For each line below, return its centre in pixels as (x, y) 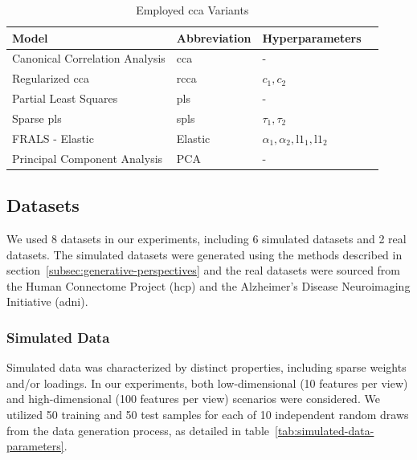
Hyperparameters (312, 37)
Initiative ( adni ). (47, 301)
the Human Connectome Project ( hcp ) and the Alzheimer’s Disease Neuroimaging (208, 285)
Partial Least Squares (65, 98)
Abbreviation (214, 37)
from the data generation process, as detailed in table (138, 430)
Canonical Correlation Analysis (89, 58)
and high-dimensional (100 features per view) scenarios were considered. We (193, 399)
